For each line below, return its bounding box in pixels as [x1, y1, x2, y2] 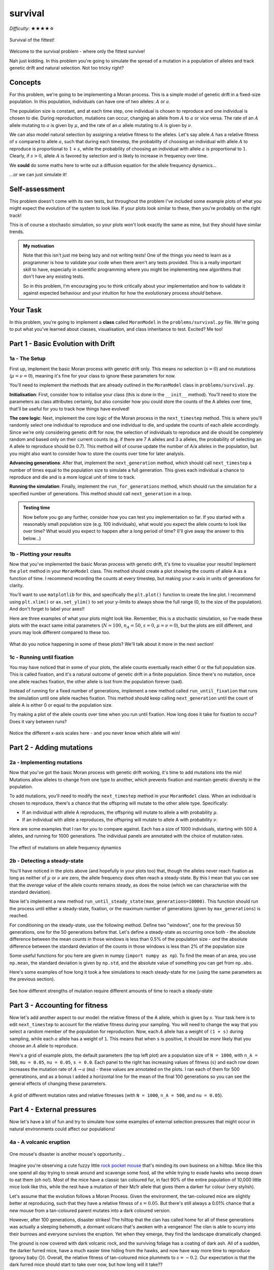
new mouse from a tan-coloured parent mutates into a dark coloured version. [9, 1207, 171, 1214]
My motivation [23, 243, 54, 249]
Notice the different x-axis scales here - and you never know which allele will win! [9, 730, 180, 736]
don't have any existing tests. [23, 273, 85, 279]
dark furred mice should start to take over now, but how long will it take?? [9, 1261, 163, 1267]
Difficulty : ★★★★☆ [9, 25, 54, 31]
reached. [9, 912, 28, 919]
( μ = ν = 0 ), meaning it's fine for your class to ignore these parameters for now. [9, 372, 176, 378]
